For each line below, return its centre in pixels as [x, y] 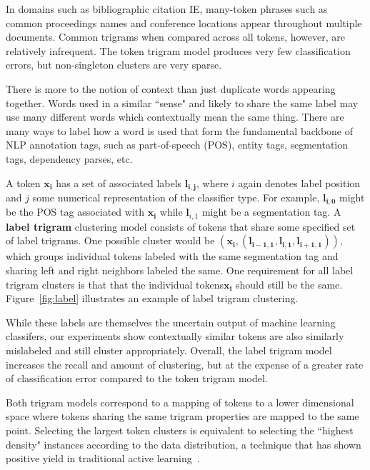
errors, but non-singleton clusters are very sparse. [114, 65]
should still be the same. [289, 284]
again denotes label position [299, 182]
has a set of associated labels [119, 182]
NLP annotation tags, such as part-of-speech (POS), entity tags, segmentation [177, 145]
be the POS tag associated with [75, 212]
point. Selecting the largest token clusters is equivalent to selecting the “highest [180, 430]
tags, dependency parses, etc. [69, 158]
